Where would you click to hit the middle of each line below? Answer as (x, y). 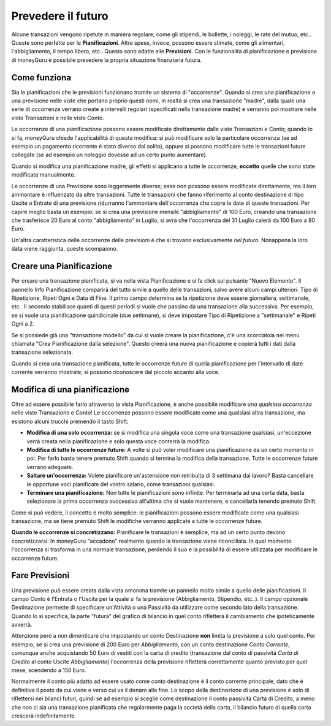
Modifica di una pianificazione (70, 389)
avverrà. (22, 625)
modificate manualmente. (44, 175)
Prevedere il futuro (60, 16)
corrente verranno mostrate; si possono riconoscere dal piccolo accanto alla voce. (116, 372)
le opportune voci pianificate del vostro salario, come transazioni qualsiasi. (121, 484)
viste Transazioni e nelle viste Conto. (58, 118)
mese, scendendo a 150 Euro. (49, 670)
